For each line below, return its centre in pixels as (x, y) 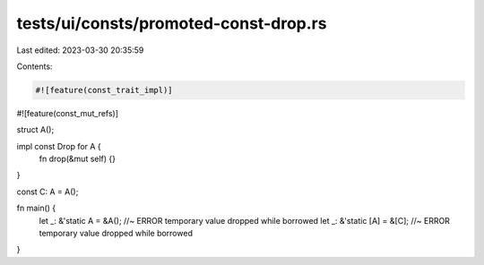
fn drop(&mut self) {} (78, 159)
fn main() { (36, 208)
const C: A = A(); (48, 192)
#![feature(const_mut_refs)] (68, 113)
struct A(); (35, 130)
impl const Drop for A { (59, 146)
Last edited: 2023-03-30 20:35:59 (80, 50)
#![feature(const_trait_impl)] (104, 90)
